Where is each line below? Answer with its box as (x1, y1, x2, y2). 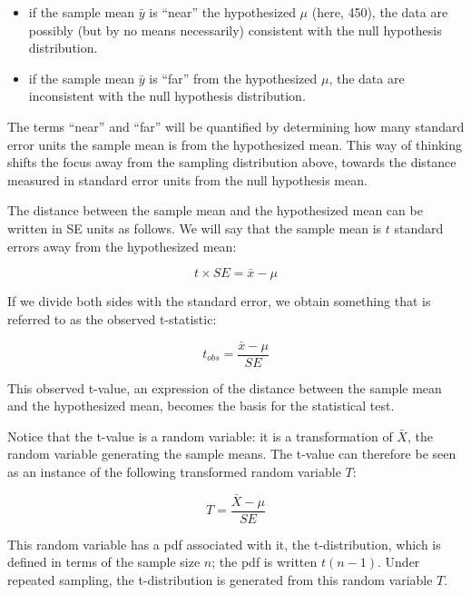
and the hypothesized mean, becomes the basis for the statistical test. (7, 396, 395, 415)
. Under (378, 552, 420, 571)
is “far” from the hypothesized (149, 68, 318, 87)
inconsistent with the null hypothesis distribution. (28, 86, 306, 105)
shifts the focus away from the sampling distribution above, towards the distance (7, 153, 456, 172)
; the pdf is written (211, 552, 318, 571)
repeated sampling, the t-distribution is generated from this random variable (7, 570, 433, 590)
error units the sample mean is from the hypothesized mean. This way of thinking (7, 134, 463, 154)
